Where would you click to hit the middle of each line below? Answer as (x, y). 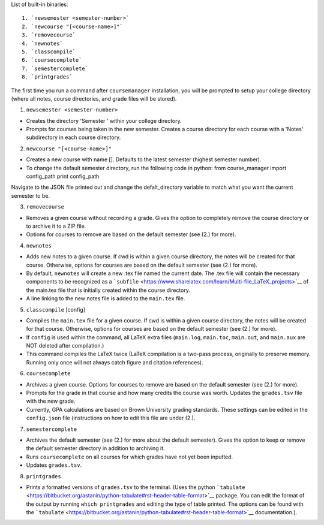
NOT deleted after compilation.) (65, 346)
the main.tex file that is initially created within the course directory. (108, 290)
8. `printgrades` (47, 77)
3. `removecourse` (49, 35)
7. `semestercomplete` (55, 68)
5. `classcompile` (49, 52)
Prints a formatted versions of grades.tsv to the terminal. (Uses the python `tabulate (136, 487)
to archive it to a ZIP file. (56, 226)
